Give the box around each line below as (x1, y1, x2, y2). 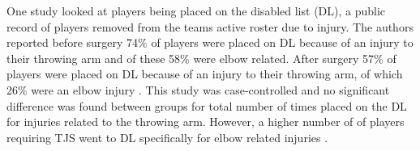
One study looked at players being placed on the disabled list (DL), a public (6, 2, 386, 19)
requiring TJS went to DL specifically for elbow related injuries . (6, 128, 328, 145)
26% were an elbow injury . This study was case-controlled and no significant (6, 81, 390, 98)
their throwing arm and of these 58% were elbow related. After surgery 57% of (6, 49, 396, 66)
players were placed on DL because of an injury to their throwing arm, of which (6, 65, 403, 82)
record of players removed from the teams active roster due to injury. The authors (6, 18, 414, 35)
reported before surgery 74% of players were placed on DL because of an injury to (6, 34, 414, 51)
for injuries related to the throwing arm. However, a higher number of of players (6, 113, 405, 130)
